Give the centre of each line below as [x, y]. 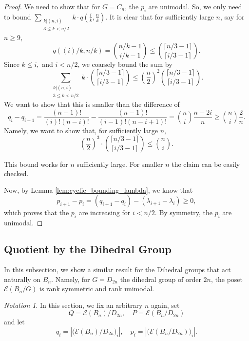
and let [14, 322]
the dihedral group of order [161, 279]
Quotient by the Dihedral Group [88, 249]
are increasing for [105, 212]
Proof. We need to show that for [52, 6]
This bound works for [36, 164]
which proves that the [37, 212]
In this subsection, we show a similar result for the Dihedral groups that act [117, 269]
